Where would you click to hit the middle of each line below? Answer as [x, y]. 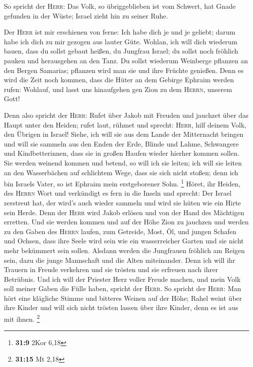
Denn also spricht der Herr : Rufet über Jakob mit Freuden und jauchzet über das [126, 115]
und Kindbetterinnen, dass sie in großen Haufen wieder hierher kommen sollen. [122, 153]
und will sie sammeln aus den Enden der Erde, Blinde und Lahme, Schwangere [121, 143]
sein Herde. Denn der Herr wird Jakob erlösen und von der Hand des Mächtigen [124, 212]
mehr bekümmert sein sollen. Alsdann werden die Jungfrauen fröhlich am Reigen [125, 250]
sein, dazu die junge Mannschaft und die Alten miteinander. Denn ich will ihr [120, 260]
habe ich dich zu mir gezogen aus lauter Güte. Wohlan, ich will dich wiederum [121, 41]
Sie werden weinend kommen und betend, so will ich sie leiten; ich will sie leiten [123, 162]
